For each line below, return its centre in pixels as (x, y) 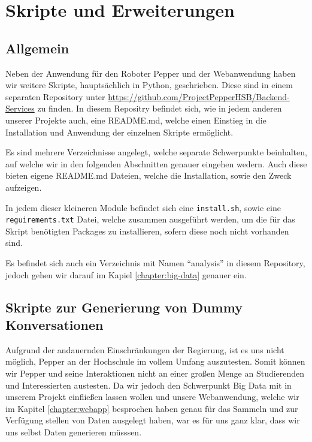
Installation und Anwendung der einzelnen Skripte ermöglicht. (119, 132)
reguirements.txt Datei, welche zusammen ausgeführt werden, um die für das (150, 219)
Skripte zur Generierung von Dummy (124, 307)
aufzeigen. (24, 187)
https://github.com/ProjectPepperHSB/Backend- (199, 96)
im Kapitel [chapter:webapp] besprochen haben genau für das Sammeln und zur (152, 408)
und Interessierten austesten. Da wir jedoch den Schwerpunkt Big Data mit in (149, 385)
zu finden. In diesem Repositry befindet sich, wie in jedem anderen (160, 108)
